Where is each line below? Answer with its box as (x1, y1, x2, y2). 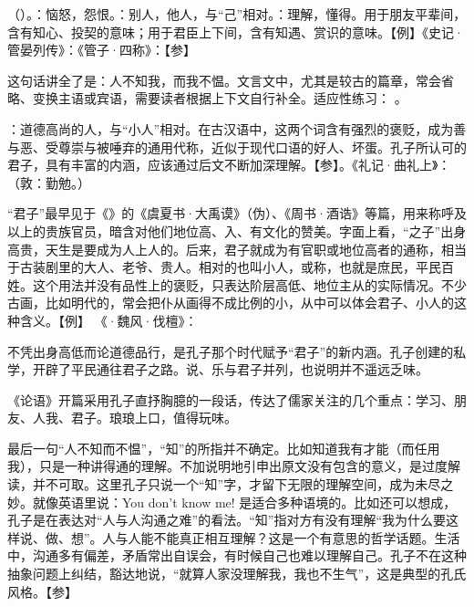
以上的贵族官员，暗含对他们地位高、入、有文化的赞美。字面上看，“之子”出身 (7, 221, 467, 240)
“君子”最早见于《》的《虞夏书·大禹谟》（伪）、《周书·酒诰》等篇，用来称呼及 (7, 204, 467, 223)
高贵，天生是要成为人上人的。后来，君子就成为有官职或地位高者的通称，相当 (7, 239, 467, 258)
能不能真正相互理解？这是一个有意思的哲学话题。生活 (140, 528, 460, 547)
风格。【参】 (7, 581, 77, 601)
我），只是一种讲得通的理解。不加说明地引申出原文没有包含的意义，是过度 (7, 456, 448, 476)
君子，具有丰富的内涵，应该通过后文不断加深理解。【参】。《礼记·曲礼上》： (7, 155, 451, 174)
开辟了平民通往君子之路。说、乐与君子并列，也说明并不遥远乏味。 (32, 360, 428, 379)
